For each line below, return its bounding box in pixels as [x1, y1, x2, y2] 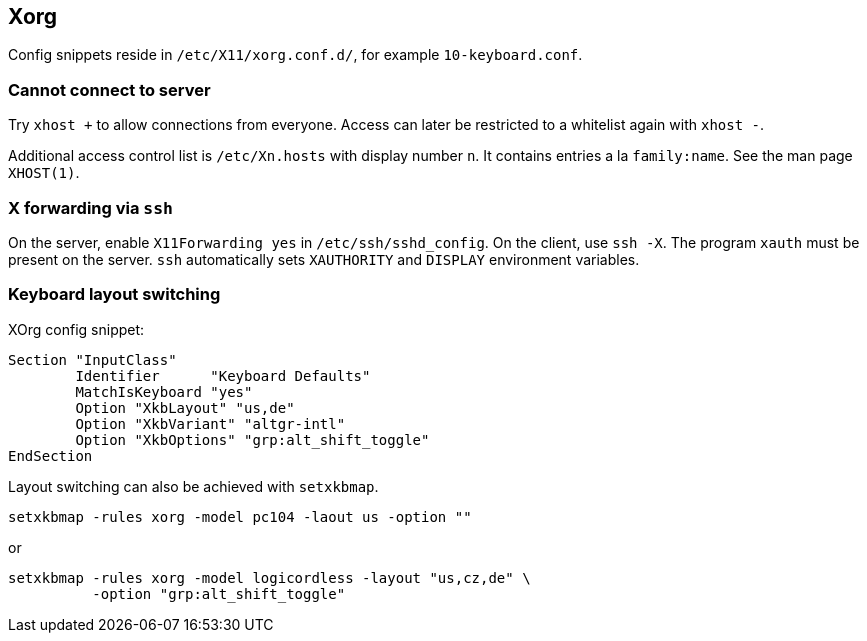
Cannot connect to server [8, 79, 211, 100]
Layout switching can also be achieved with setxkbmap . [8, 477, 379, 495]
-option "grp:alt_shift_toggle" [92, 585, 346, 602]
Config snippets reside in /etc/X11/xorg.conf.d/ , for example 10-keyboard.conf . [8, 46, 583, 64]
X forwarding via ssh [8, 197, 173, 218]
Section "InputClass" [8, 351, 177, 368]
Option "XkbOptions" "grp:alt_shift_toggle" [75, 431, 430, 448]
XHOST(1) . [8, 164, 80, 182]
